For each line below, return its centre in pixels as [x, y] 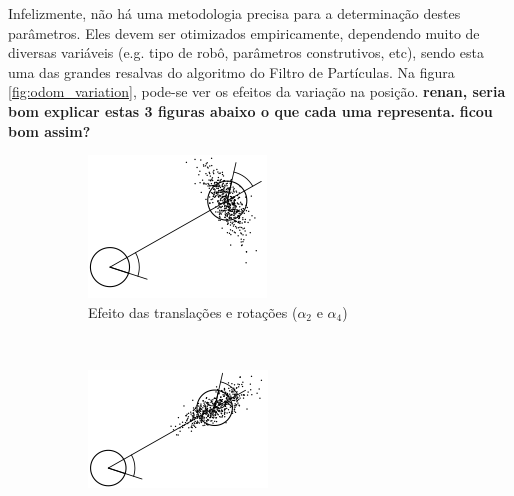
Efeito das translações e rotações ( [193, 311]
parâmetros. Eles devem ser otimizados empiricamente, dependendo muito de [244, 32]
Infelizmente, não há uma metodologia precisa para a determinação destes [234, 13]
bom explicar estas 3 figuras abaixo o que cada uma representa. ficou [250, 110]
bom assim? [49, 130]
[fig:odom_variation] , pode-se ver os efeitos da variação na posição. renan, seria [257, 91]
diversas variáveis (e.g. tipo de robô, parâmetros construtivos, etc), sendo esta [246, 52]
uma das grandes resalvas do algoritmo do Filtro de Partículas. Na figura [231, 71]
